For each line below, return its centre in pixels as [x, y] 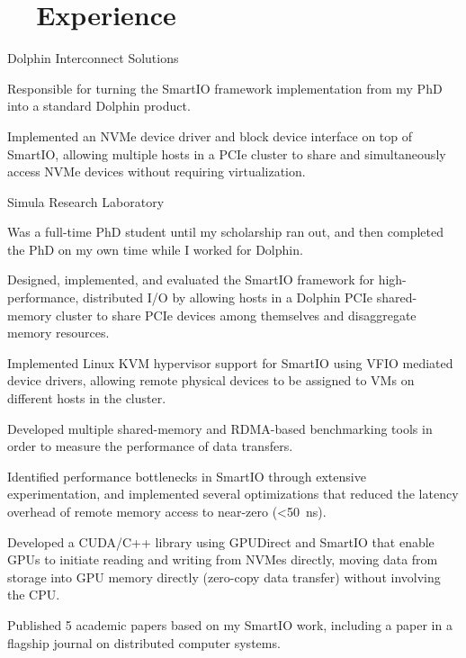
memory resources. [58, 333]
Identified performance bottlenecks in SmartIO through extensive [187, 476]
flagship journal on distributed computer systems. [144, 642]
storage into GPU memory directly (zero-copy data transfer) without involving [224, 577]
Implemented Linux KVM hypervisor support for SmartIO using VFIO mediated [230, 362]
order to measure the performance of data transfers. [150, 446]
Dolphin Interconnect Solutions [93, 58]
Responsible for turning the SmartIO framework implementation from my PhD [225, 88]
